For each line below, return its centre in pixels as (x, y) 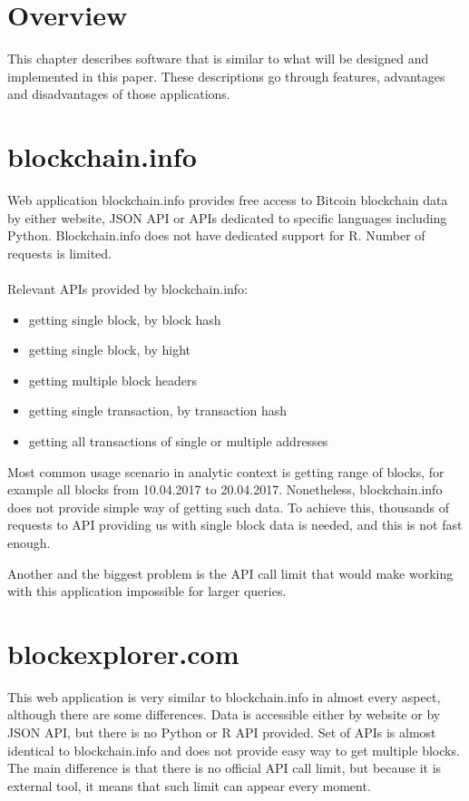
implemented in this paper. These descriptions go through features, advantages (226, 76)
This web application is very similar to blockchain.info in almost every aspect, (224, 696)
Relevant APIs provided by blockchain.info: (127, 288)
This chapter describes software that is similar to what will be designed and (218, 59)
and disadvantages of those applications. (119, 94)
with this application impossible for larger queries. (147, 591)
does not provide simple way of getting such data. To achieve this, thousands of (228, 507)
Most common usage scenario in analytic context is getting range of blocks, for (226, 471)
